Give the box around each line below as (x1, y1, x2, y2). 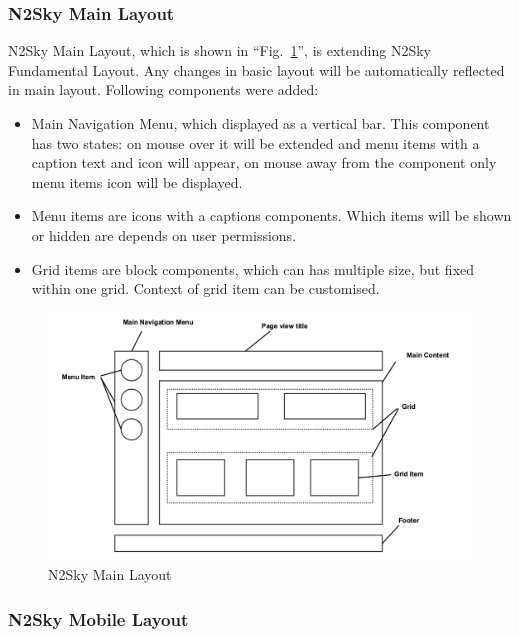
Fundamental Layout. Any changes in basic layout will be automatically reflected (8, 59, 505, 80)
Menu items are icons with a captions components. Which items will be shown (31, 205, 512, 226)
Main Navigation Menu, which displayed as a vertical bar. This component (31, 113, 490, 133)
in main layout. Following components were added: (8, 79, 319, 100)
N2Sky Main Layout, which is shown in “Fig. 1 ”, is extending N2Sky (8, 40, 431, 61)
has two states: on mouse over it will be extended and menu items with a (31, 132, 480, 153)
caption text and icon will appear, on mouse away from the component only (31, 152, 497, 173)
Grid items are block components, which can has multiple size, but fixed (31, 258, 475, 279)
